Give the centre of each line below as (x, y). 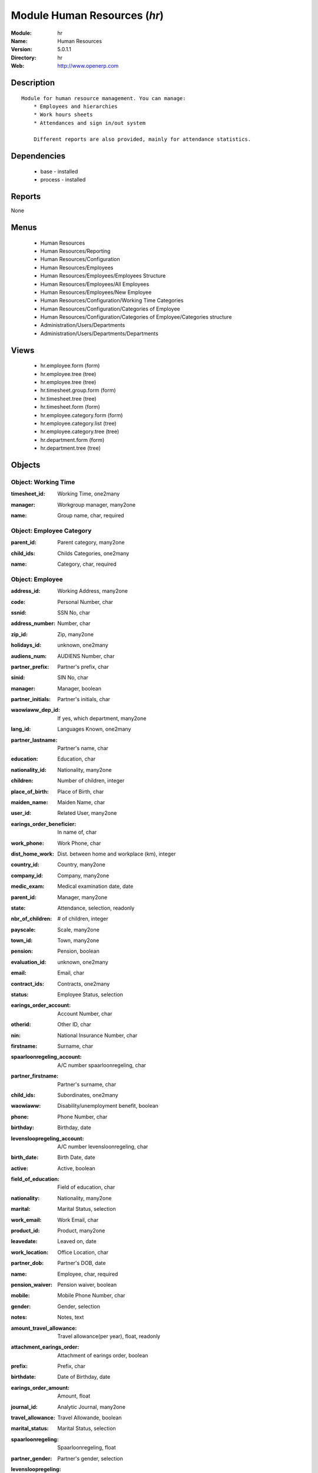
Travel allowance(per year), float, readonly (109, 1336)
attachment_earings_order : (45, 1347)
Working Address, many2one (93, 591)
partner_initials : (31, 699)
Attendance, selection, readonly (96, 908)
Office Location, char (83, 1252)
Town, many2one (78, 940)
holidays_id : (26, 645)
